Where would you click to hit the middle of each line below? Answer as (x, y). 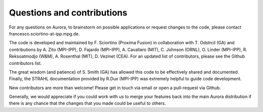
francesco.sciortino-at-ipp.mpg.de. (44, 33)
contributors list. (26, 63)
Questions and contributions (68, 13)
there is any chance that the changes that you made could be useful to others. (87, 103)
